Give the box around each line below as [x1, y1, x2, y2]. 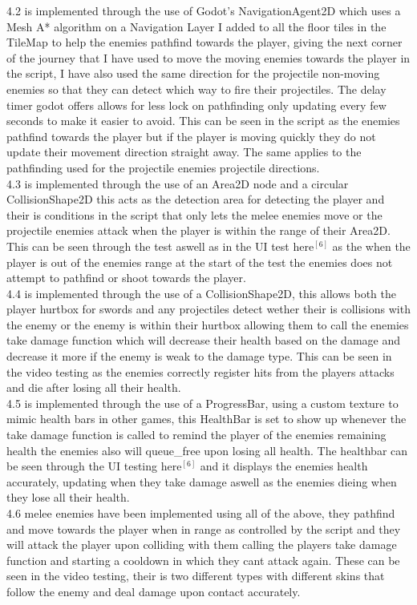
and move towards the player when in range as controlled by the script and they [6, 520, 401, 537]
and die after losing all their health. [6, 379, 181, 396]
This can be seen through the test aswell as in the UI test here [6, 237, 314, 254]
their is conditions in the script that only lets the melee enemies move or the [6, 206, 383, 223]
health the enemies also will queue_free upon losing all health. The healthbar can [6, 442, 408, 458]
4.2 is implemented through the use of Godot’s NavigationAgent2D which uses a [6, 2, 401, 18]
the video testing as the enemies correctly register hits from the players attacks [6, 363, 395, 380]
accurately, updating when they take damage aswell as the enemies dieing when [6, 473, 397, 490]
